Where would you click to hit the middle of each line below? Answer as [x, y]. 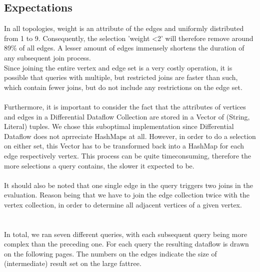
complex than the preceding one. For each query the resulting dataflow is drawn [126, 244]
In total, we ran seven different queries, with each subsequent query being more [126, 234]
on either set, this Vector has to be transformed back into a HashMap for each [124, 146]
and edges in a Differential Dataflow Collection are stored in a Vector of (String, [127, 116]
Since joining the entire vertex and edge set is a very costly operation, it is [118, 67]
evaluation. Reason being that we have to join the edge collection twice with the [127, 195]
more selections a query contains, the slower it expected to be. [99, 165]
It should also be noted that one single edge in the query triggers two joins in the [128, 185]
